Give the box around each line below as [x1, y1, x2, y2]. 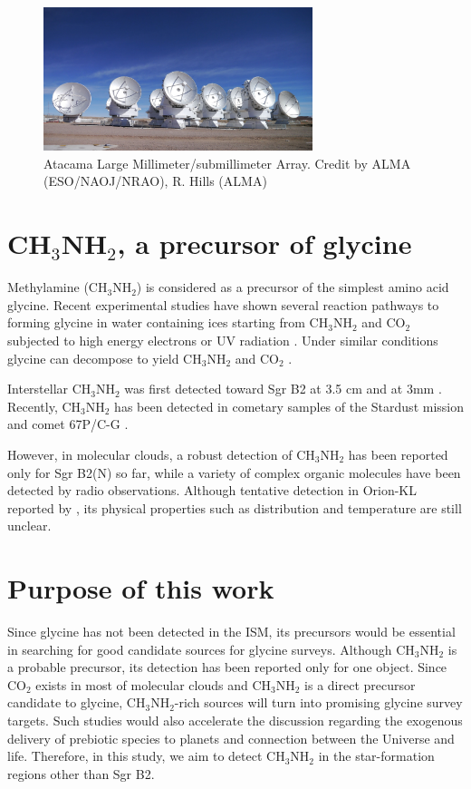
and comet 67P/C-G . [7, 414, 129, 433]
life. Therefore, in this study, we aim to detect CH [7, 746, 285, 765]
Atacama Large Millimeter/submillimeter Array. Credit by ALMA [43, 153, 411, 172]
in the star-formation [318, 746, 435, 765]
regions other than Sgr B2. [7, 764, 155, 783]
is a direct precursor [304, 675, 416, 694]
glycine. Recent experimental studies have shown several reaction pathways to [7, 295, 439, 314]
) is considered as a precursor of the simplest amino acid [136, 278, 449, 297]
